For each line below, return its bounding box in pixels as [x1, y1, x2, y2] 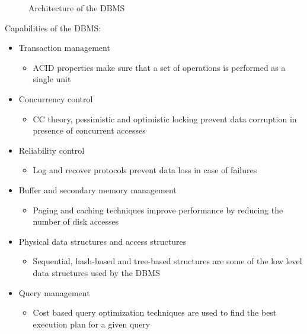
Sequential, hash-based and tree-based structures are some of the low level [33, 255, 302, 267]
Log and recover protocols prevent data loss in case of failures [33, 164, 257, 176]
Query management [18, 286, 90, 299]
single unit [33, 73, 71, 85]
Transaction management [18, 41, 110, 54]
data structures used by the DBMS [33, 266, 160, 278]
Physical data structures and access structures [18, 235, 187, 247]
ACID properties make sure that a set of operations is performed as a [33, 61, 286, 73]
